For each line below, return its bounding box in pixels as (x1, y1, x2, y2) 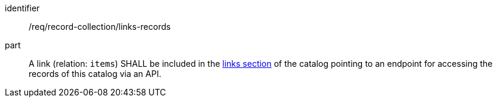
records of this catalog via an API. (29, 69, 161, 79)
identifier (5, 3, 40, 13)
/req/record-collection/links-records (29, 21, 171, 32)
